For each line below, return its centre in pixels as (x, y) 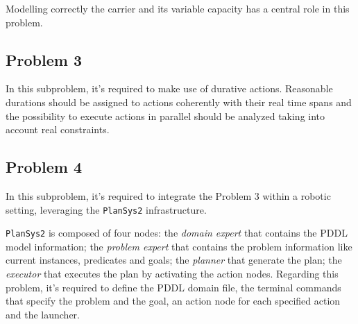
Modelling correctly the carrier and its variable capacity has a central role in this (178, 8)
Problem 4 (44, 167)
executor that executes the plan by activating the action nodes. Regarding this (172, 274)
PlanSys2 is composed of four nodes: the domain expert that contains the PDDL (177, 233)
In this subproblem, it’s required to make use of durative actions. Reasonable (169, 88)
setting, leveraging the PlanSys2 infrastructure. (106, 209)
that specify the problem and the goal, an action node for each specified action (173, 301)
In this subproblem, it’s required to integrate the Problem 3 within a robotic (168, 195)
